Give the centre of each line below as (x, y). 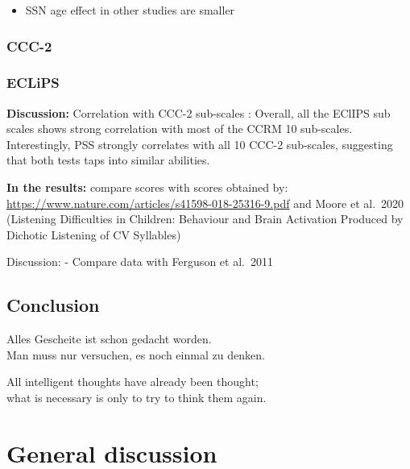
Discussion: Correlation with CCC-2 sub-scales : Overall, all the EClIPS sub (199, 112)
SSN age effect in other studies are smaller (130, 10)
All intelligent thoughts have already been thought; (133, 382)
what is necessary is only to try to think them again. (137, 397)
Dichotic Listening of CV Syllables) (94, 234)
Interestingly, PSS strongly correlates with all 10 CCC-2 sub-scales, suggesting (200, 144)
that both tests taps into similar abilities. (108, 160)
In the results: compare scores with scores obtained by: (147, 187)
